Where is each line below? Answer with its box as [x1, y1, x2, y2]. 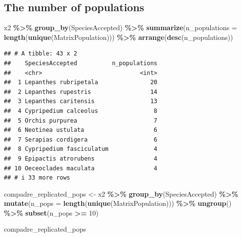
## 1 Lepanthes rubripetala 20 [4, 79, 157, 86]
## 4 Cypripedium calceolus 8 [4, 107, 157, 114]
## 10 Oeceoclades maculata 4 [4, 164, 157, 172]
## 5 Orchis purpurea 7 [4, 117, 157, 124]
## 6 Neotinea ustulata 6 [4, 127, 157, 134]
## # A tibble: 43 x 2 [4, 50, 77, 57]
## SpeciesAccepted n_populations [4, 59, 157, 67]
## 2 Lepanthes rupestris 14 [4, 88, 157, 95]
